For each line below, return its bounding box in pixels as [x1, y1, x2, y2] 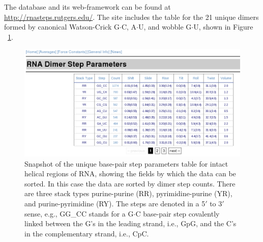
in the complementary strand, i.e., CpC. [24, 228, 149, 238]
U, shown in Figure [193, 21, 253, 32]
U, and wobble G [138, 21, 192, 32]
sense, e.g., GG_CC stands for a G [24, 208, 134, 219]
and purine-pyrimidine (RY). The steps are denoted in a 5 [24, 198, 206, 208]
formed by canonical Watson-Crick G [4, 21, 120, 32]
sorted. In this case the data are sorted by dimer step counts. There [24, 178, 236, 189]
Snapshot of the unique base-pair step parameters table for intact [24, 158, 228, 169]
